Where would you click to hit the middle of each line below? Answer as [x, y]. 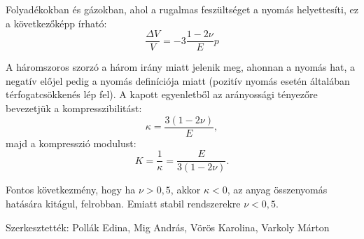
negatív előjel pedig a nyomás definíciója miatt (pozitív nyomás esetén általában [178, 80]
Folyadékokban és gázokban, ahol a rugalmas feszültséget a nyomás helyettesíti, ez [182, 9]
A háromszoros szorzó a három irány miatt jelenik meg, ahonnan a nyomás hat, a [181, 67]
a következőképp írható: [56, 23]
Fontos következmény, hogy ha [71, 190]
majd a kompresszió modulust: [71, 143]
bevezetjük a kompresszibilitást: [74, 108]
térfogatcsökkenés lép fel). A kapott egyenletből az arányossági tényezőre [162, 94]
